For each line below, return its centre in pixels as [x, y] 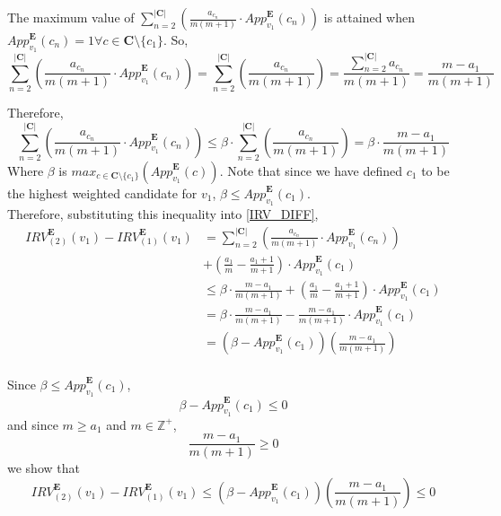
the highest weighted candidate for [102, 192]
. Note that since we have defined [311, 170]
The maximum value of [71, 17]
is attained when [369, 17]
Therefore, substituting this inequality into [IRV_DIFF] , [163, 214]
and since [33, 424]
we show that [44, 468]
